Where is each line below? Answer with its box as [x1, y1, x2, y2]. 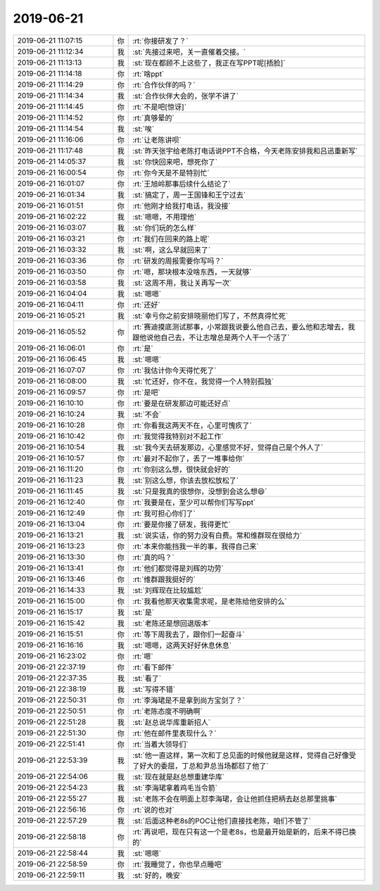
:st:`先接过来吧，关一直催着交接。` [132, 46, 246, 56]
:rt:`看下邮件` [132, 662, 175, 672]
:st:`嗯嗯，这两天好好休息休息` [132, 640, 232, 650]
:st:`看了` [132, 673, 162, 683]
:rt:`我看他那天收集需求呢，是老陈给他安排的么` [132, 596, 288, 606]
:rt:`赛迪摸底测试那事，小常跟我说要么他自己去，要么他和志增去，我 [132, 322, 355, 331]
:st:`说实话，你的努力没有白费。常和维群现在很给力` [132, 530, 303, 540]
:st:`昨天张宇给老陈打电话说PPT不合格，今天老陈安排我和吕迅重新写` [132, 146, 358, 156]
